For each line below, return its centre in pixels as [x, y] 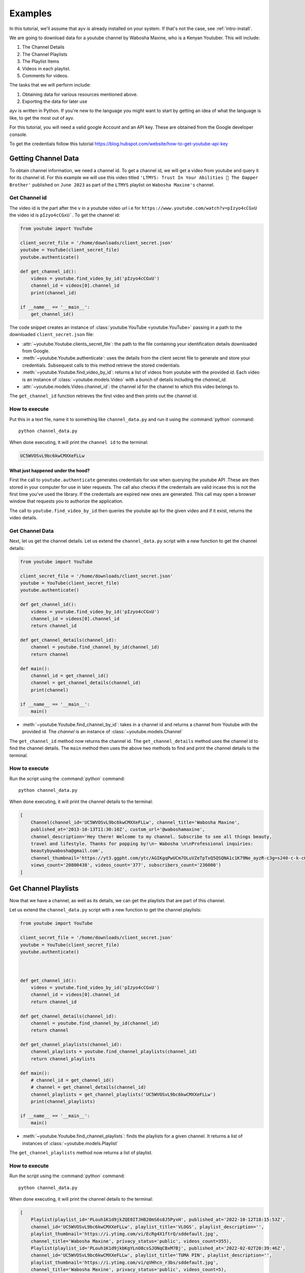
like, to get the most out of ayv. [42, 118]
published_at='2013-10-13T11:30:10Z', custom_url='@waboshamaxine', [118, 829]
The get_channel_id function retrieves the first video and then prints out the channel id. [103, 396]
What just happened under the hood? [50, 471]
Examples [30, 13]
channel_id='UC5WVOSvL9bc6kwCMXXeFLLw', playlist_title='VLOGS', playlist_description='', [147, 1227]
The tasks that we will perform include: [50, 85]
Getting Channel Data [44, 158]
